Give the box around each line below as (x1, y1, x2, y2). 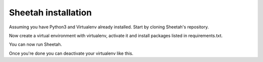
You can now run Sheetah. (9, 41, 62, 48)
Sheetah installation (9, 7, 92, 18)
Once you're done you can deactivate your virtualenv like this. (9, 50, 133, 56)
